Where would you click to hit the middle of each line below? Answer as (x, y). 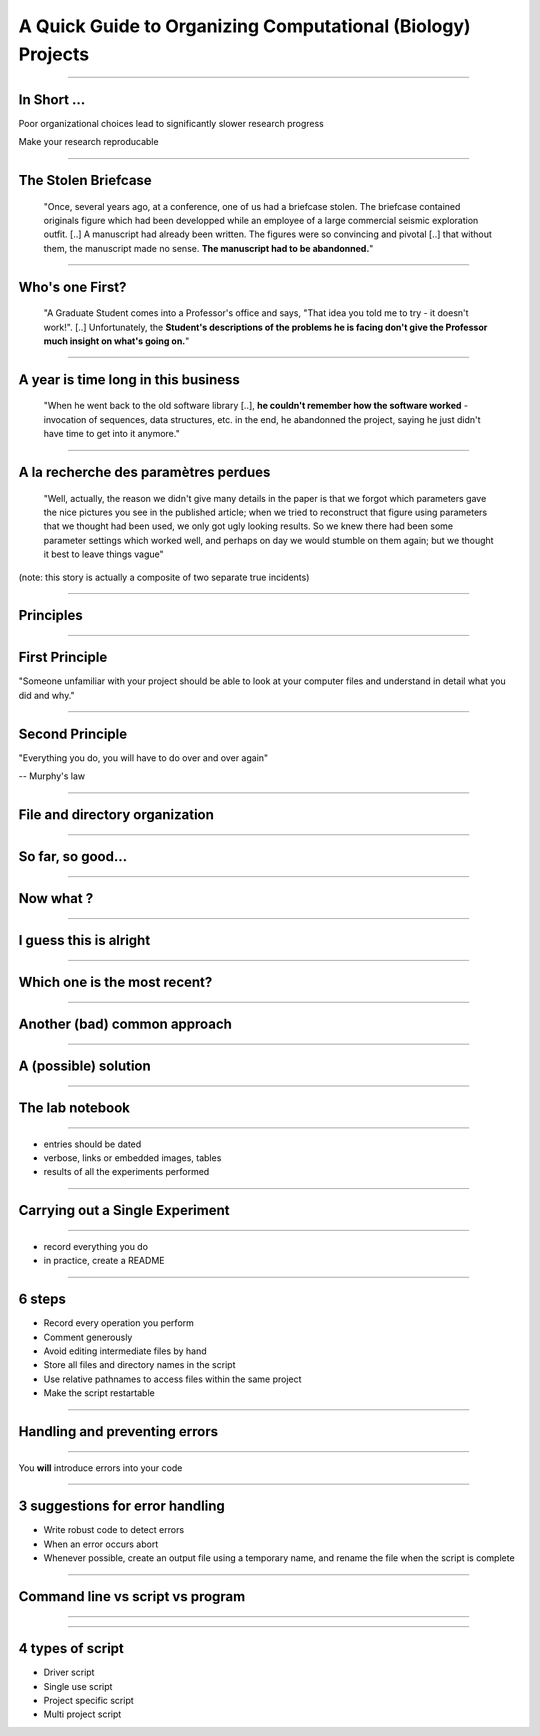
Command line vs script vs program (132, 1596)
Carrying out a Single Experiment (124, 1210)
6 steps (42, 1299)
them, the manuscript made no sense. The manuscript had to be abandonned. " (208, 248)
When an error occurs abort (101, 1544)
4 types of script (71, 1648)
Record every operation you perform (119, 1323)
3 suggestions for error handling (121, 1506)
